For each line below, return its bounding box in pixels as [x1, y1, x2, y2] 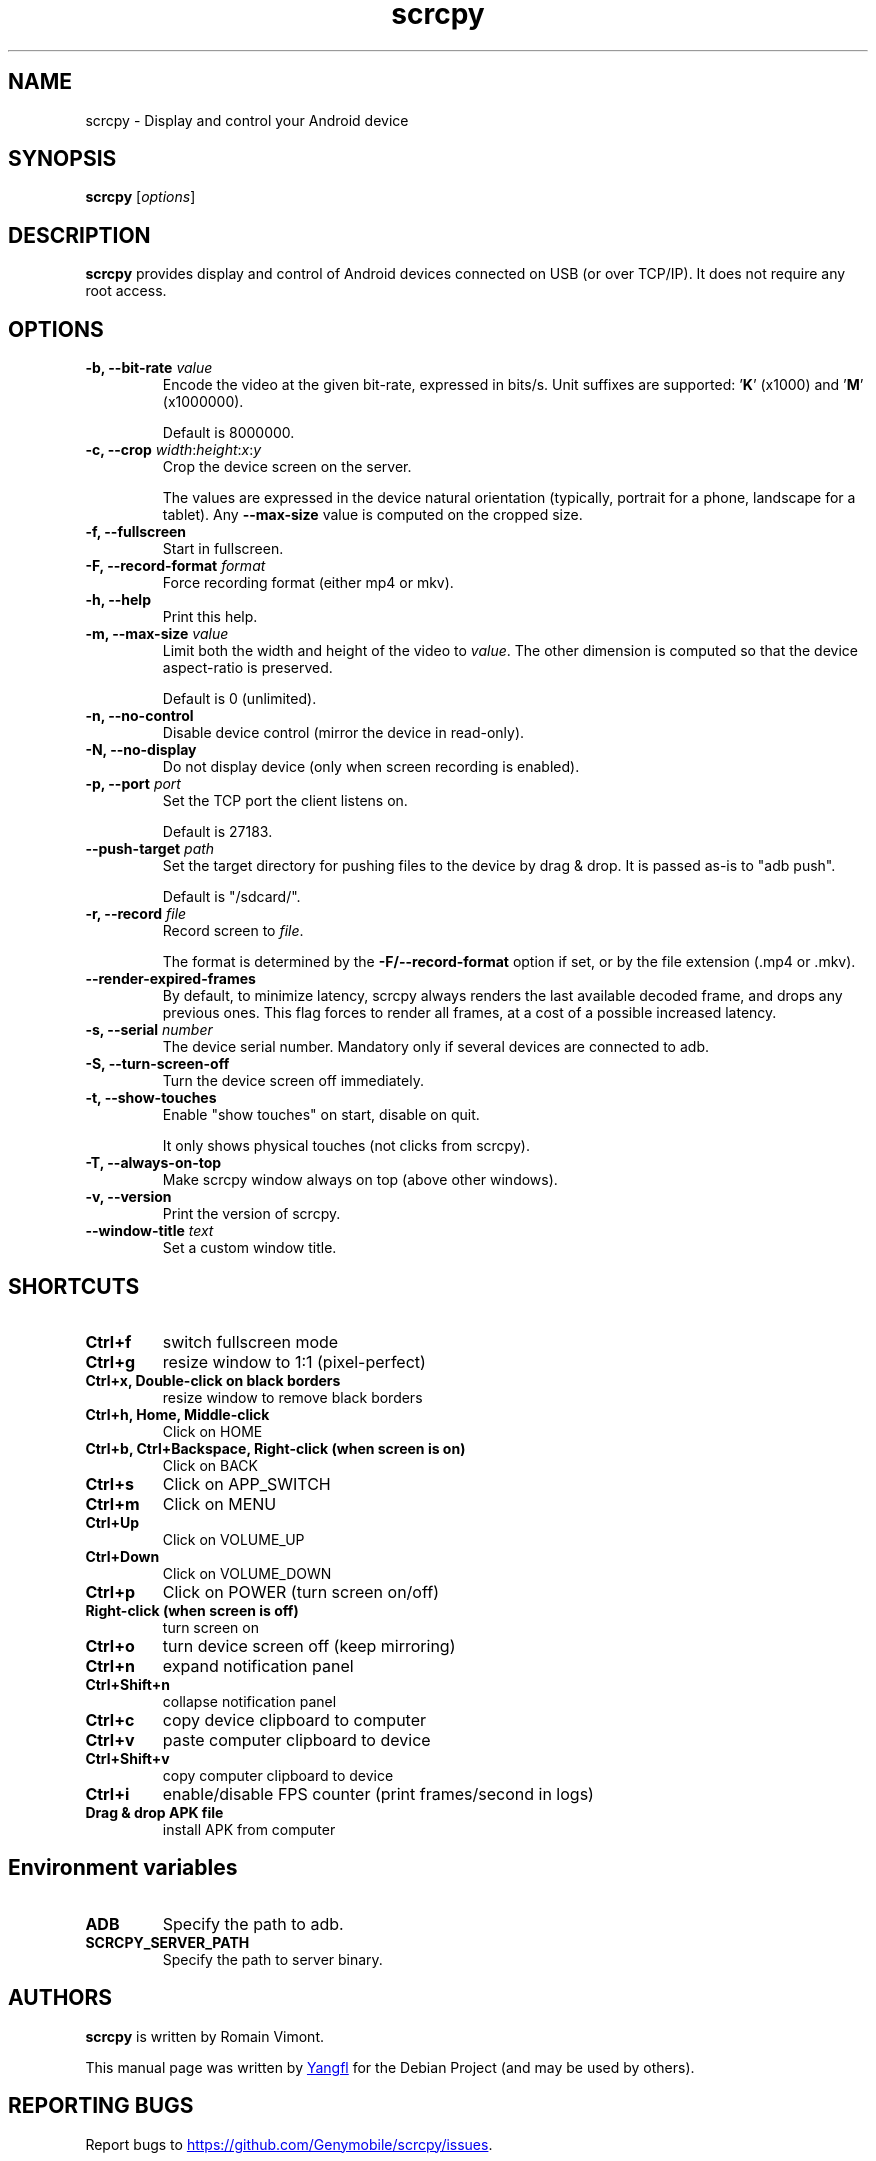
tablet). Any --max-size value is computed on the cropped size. [162, 506, 583, 524]
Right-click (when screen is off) [85, 1601, 299, 1619]
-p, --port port [85, 775, 181, 793]
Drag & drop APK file [85, 1803, 224, 1821]
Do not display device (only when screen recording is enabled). [162, 758, 580, 776]
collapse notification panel [162, 1692, 337, 1710]
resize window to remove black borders [162, 1388, 423, 1406]
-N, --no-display [85, 741, 197, 759]
